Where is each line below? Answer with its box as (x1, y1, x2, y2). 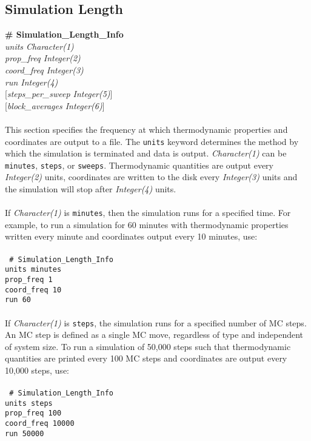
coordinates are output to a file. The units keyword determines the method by (5, 135, 299, 147)
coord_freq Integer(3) (5, 63, 84, 76)
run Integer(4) (5, 75, 58, 88)
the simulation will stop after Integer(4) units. (5, 183, 176, 195)
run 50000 (5, 429, 44, 438)
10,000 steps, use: (5, 363, 69, 376)
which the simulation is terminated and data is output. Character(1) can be (5, 147, 287, 160)
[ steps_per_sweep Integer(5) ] (5, 87, 113, 100)
